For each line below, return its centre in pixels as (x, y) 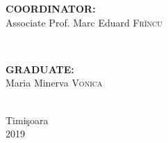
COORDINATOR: (51, 8)
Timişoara (27, 120)
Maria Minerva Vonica (54, 83)
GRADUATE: (40, 69)
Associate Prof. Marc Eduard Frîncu (84, 22)
